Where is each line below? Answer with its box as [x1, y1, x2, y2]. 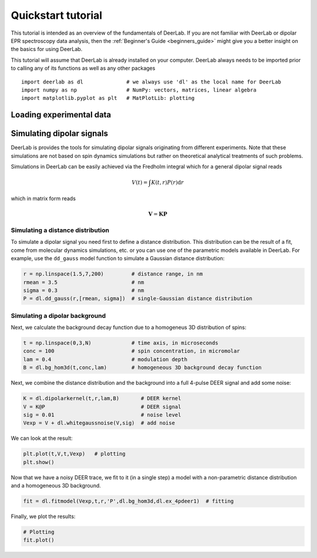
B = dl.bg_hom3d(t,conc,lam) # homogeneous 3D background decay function [23, 364, 262, 371]
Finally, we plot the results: [11, 513, 76, 520]
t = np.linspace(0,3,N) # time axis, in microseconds [23, 339, 218, 347]
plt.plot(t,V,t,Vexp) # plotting [23, 451, 126, 458]
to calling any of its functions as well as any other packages [11, 65, 156, 72]
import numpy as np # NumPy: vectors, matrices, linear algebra [21, 86, 257, 93]
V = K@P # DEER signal [23, 403, 181, 410]
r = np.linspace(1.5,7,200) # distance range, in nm [23, 271, 203, 277]
